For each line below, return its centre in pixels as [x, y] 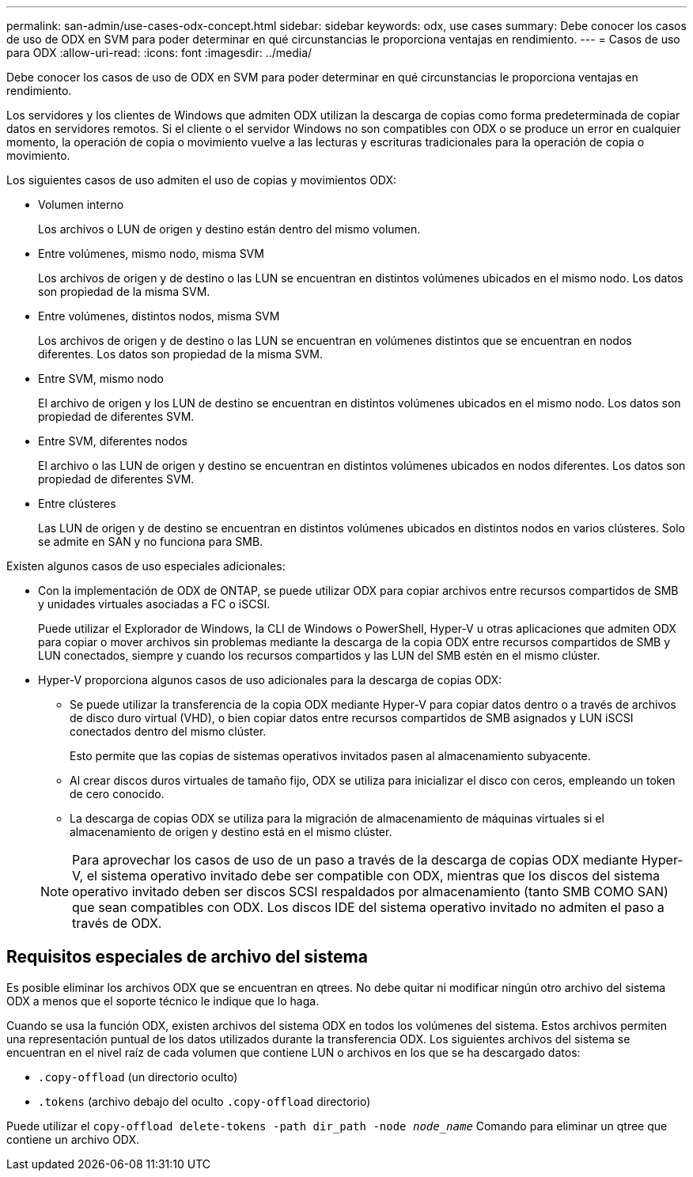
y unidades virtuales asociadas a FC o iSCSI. [154, 604]
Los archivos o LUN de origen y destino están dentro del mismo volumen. [229, 229]
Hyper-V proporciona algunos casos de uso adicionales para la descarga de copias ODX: [270, 680]
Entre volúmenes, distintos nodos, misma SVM [159, 316]
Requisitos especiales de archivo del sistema [187, 957]
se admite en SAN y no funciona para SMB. [151, 541]
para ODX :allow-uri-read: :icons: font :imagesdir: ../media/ [159, 53]
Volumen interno [81, 204]
